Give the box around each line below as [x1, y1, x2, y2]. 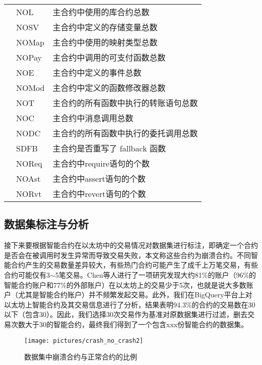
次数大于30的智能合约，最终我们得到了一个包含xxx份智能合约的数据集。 [11, 319, 248, 329]
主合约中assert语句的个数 [52, 173, 146, 184]
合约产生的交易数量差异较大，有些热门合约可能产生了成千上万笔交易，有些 [11, 259, 258, 270]
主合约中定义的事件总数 [52, 67, 142, 78]
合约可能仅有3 [4, 269, 50, 280]
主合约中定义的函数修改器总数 [52, 82, 166, 93]
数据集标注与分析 [4, 216, 89, 232]
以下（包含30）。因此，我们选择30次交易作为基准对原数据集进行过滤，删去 [4, 309, 247, 320]
